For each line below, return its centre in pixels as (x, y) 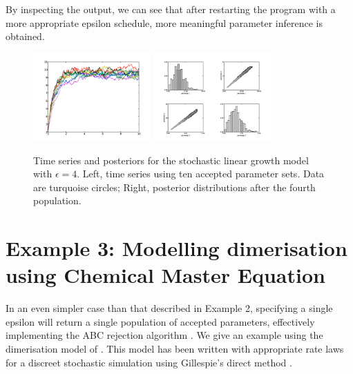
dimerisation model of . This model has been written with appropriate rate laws (175, 349)
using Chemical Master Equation (165, 275)
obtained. (25, 36)
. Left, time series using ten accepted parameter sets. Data (201, 174)
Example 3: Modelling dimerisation (176, 248)
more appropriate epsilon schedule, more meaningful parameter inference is (164, 22)
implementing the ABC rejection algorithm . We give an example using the (164, 335)
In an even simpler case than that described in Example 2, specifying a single (169, 308)
